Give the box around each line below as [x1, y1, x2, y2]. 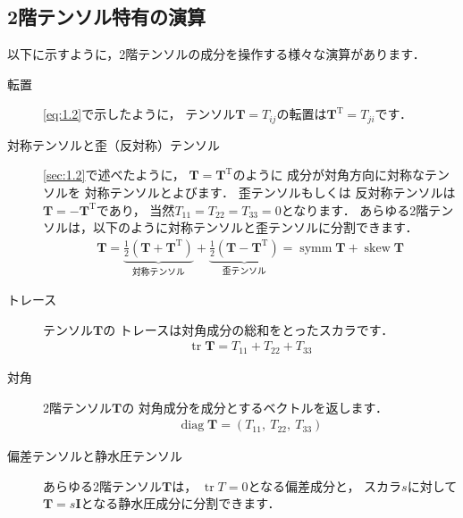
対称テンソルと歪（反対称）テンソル [7, 135, 220, 154]
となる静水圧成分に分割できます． [80, 494, 281, 513]
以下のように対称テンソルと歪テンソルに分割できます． [92, 218, 418, 237]
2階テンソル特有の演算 [7, 3, 206, 30]
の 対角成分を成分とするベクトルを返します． [122, 397, 388, 416]
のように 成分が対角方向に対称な [232, 165, 425, 184]
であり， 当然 [96, 200, 175, 219]
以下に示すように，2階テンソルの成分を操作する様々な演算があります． [7, 45, 425, 63]
